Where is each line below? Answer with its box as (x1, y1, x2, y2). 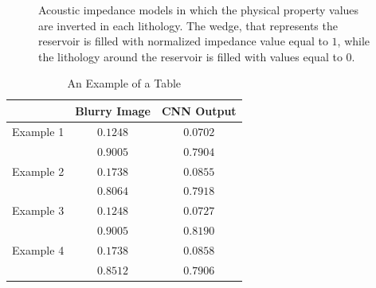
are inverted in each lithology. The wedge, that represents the (38, 17, 338, 33)
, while (337, 33, 370, 49)
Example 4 (12, 241, 65, 258)
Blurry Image (75, 102, 151, 119)
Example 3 (12, 202, 65, 219)
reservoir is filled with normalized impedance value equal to (38, 33, 328, 49)
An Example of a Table (67, 75, 182, 91)
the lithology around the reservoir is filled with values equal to (38, 48, 343, 64)
